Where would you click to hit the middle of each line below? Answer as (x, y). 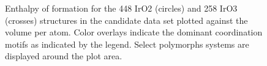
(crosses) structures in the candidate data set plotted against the (126, 20)
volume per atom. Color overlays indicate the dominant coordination (134, 32)
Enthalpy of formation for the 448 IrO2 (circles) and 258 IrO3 (121, 8)
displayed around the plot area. (64, 56)
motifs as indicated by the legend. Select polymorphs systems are (127, 44)
